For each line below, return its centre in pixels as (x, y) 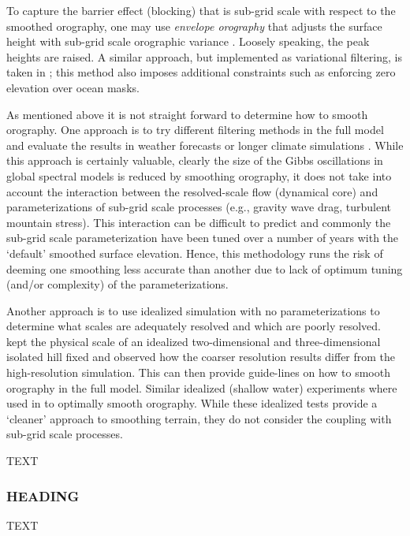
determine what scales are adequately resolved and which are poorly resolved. (194, 326)
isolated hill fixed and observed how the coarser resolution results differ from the (201, 357)
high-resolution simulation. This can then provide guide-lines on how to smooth (198, 372)
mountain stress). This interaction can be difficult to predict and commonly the (199, 222)
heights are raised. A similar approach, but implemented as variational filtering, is (204, 56)
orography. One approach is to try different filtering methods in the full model (195, 130)
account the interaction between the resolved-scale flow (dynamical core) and (192, 191)
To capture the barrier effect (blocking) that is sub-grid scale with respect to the (201, 10)
